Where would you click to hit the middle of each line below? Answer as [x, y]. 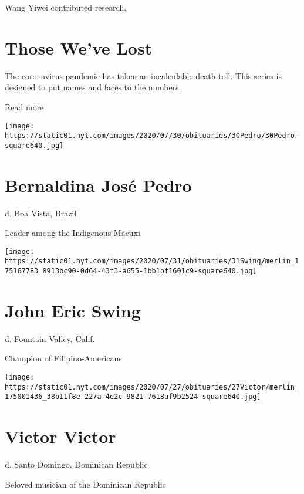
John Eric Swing [73, 310]
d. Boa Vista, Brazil [41, 213]
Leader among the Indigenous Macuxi [72, 233]
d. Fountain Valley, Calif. [50, 338]
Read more [24, 106]
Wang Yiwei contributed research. [66, 7]
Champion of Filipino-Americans [63, 358]
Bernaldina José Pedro [98, 185]
